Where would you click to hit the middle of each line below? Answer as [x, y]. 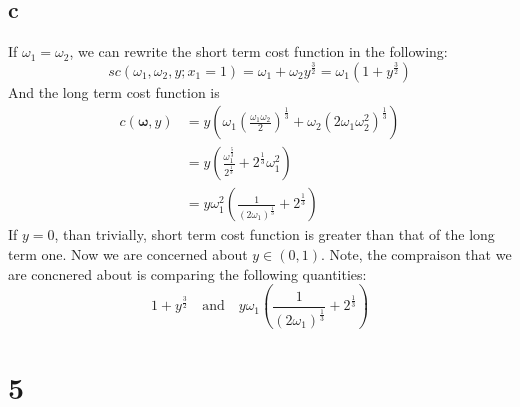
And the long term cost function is [114, 91]
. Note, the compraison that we [416, 254]
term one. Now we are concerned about [128, 254]
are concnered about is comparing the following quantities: [187, 273]
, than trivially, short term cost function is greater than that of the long [274, 234]
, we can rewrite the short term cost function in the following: [258, 51]
